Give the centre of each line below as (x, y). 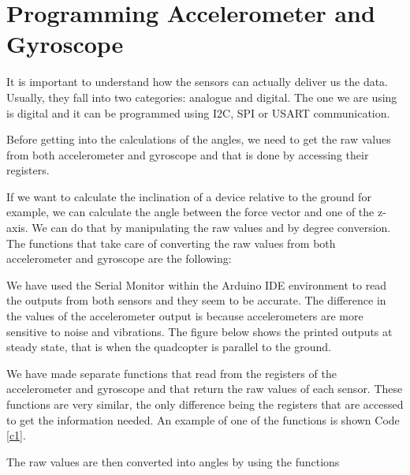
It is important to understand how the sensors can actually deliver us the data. (198, 82)
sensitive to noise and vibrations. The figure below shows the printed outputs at (199, 331)
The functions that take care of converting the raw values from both (171, 243)
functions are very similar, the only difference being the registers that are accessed (205, 404)
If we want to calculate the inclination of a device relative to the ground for (189, 196)
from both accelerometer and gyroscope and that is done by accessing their (188, 154)
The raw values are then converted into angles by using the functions (173, 461)
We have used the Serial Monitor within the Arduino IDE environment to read (197, 284)
